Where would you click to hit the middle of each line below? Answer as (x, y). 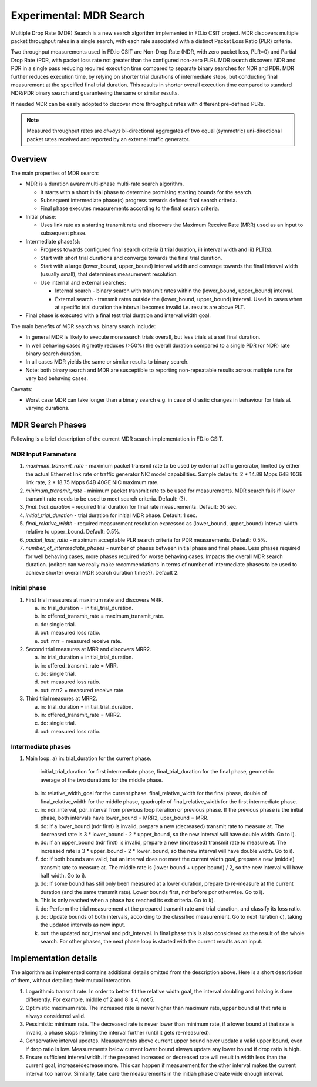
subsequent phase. (63, 233)
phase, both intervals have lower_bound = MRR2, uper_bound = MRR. (124, 818)
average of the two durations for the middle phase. (102, 780)
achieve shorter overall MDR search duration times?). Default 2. (102, 573)
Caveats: (21, 389)
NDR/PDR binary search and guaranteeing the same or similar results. (95, 93)
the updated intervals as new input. (83, 925)
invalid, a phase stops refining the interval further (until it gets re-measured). (118, 1032)
